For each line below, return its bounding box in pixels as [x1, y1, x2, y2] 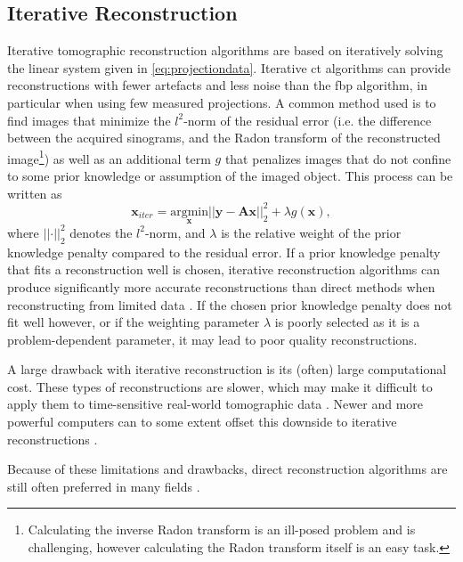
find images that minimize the [7, 110, 171, 129]
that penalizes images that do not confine [224, 149, 451, 167]
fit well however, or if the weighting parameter [7, 313, 260, 331]
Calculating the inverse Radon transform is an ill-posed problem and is [28, 520, 416, 539]
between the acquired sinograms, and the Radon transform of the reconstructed [7, 128, 441, 147]
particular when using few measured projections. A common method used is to [7, 93, 436, 111]
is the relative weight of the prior [221, 223, 402, 241]
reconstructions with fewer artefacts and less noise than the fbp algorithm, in [7, 76, 428, 94]
